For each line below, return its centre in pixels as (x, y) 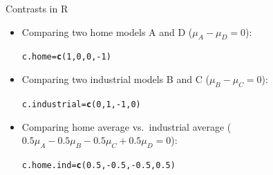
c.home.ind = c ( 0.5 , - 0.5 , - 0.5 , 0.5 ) (98, 165)
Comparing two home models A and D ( (107, 31)
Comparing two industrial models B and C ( (115, 79)
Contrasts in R (37, 8)
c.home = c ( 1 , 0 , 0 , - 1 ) (66, 57)
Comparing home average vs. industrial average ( (126, 126)
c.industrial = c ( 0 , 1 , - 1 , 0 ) (81, 104)
